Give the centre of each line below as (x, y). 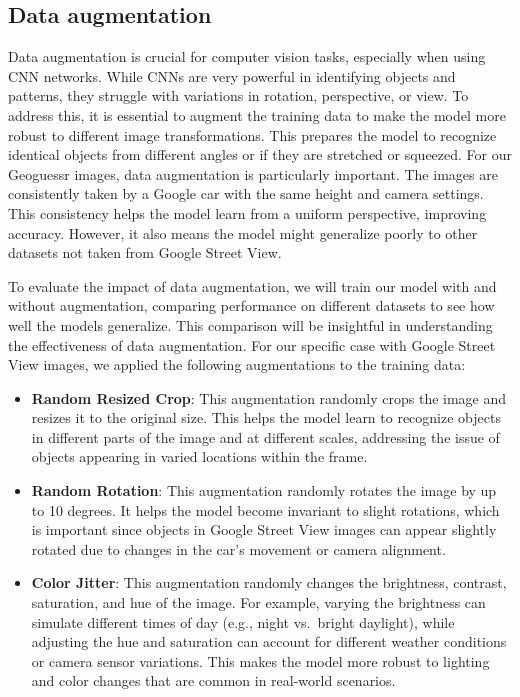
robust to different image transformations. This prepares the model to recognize (252, 134)
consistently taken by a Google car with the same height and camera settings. (246, 193)
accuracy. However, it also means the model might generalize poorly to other (243, 232)
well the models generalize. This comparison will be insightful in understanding (250, 324)
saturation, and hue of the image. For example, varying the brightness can (258, 602)
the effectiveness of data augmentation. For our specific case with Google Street (252, 344)
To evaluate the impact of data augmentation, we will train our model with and (252, 285)
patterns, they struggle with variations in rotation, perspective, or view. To (238, 95)
